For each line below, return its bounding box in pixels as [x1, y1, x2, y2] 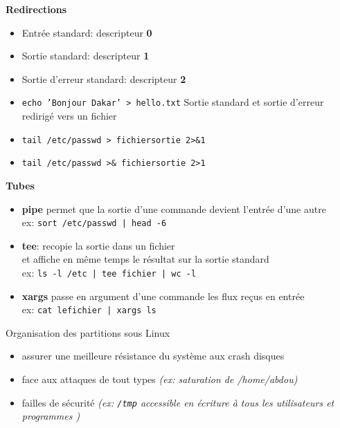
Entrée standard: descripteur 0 [21, 25, 152, 39]
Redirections [6, 2, 67, 16]
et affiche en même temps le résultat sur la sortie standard [21, 252, 269, 266]
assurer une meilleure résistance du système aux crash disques [21, 348, 285, 363]
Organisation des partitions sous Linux [6, 325, 170, 339]
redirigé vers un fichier [21, 109, 117, 123]
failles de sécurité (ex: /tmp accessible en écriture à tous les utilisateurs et [21, 395, 334, 409]
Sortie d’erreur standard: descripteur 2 [21, 71, 186, 86]
